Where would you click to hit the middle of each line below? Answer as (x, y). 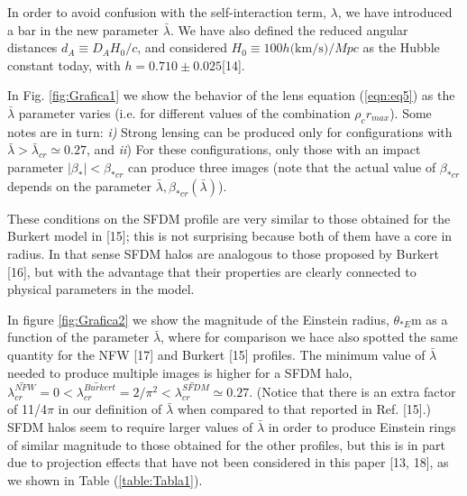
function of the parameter (78, 337)
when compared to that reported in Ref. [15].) (304, 409)
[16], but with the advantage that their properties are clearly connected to (212, 271)
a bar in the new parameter (83, 29)
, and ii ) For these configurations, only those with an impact (254, 149)
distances (32, 47)
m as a (429, 319)
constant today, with (64, 64)
